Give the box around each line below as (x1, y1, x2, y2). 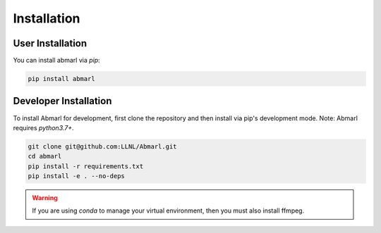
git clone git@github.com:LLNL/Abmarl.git (28, 142, 177, 151)
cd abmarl (28, 152, 62, 160)
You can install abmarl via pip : (13, 56, 100, 65)
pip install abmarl (28, 75, 95, 83)
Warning (32, 194, 58, 202)
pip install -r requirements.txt (28, 162, 144, 170)
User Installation (13, 37, 87, 49)
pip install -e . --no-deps (28, 172, 125, 180)
